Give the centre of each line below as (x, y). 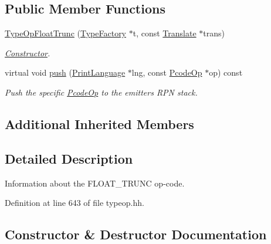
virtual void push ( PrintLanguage (65, 72)
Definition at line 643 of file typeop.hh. (74, 203)
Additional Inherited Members (99, 123)
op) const (226, 72)
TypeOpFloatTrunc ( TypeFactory (66, 33)
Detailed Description (69, 158)
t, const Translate (165, 33)
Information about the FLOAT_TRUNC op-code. (95, 183)
